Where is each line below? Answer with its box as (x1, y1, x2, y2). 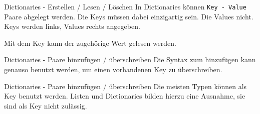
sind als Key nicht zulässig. (4, 100, 87, 111)
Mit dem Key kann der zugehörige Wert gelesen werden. (4, 37, 176, 48)
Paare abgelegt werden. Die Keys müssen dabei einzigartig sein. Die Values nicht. (4, 11, 253, 21)
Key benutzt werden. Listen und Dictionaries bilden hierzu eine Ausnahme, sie (4, 91, 245, 101)
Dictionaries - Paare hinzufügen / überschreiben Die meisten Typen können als (4, 81, 247, 91)
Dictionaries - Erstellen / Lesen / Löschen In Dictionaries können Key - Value (4, 1, 246, 11)
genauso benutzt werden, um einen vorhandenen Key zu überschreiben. (4, 64, 222, 75)
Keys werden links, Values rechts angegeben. (4, 21, 140, 31)
